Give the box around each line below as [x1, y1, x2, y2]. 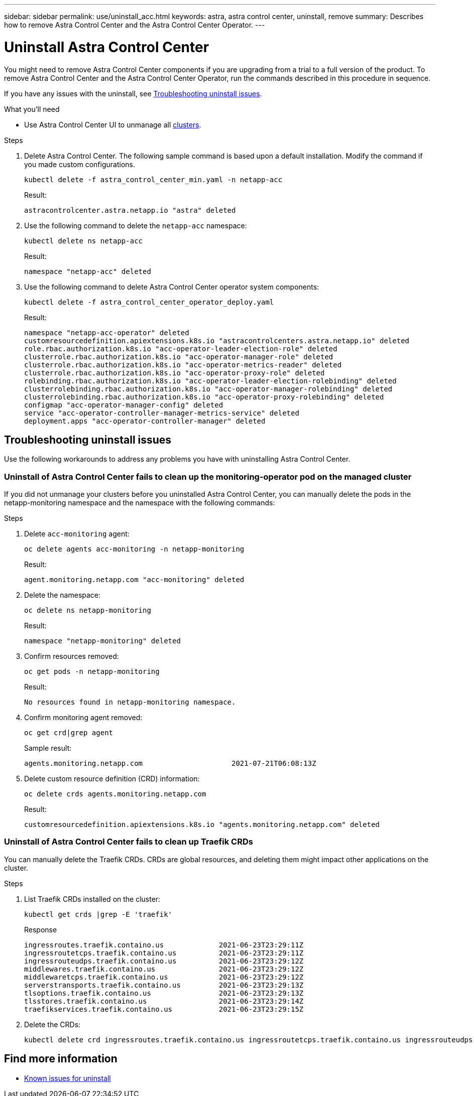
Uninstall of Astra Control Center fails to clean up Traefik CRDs [4, 837, 253, 847]
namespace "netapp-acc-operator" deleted [24, 328, 189, 337]
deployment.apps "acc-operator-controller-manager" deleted [24, 417, 266, 425]
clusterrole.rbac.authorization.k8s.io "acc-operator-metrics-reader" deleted [24, 360, 342, 369]
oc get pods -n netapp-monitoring [24, 667, 160, 676]
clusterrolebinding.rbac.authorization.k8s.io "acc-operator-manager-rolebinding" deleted [24, 384, 393, 393]
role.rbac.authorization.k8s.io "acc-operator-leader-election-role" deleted [24, 344, 337, 353]
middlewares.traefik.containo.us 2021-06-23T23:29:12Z [24, 965, 304, 973]
